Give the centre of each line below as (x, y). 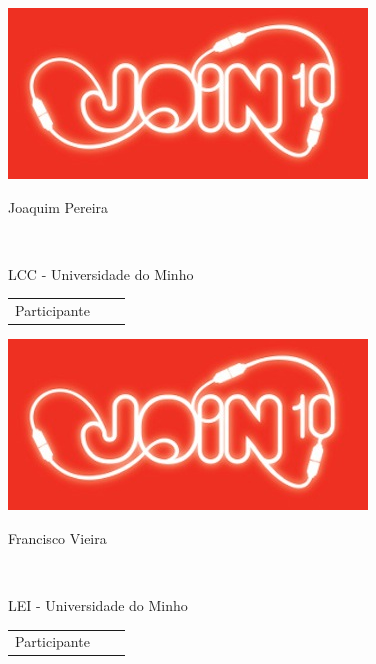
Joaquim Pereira (58, 206)
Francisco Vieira (57, 537)
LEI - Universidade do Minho (98, 605)
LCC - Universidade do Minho (101, 273)
